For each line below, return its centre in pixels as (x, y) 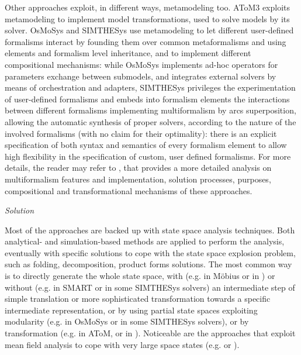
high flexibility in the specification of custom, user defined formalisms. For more (148, 156)
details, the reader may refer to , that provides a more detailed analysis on (138, 168)
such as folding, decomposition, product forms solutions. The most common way (148, 264)
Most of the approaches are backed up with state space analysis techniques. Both (150, 230)
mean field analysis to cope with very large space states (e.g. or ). (122, 344)
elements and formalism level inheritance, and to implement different (128, 53)
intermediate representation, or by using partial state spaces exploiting (131, 310)
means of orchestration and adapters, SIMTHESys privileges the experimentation (150, 87)
